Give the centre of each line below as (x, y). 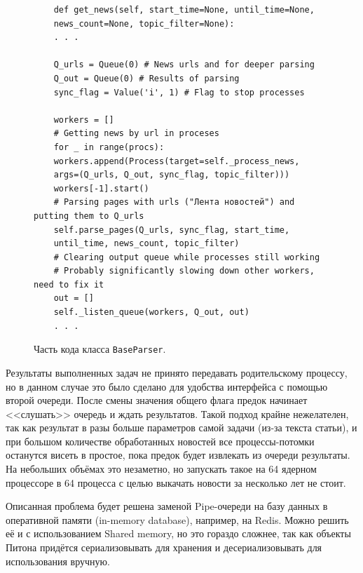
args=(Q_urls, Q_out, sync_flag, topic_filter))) (172, 175)
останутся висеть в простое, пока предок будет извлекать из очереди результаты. (178, 455)
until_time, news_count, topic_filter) (146, 244)
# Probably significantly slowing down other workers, (184, 271)
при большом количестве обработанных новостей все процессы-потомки (160, 441)
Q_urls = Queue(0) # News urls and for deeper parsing (184, 65)
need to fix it (69, 284)
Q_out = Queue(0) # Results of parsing (146, 78)
